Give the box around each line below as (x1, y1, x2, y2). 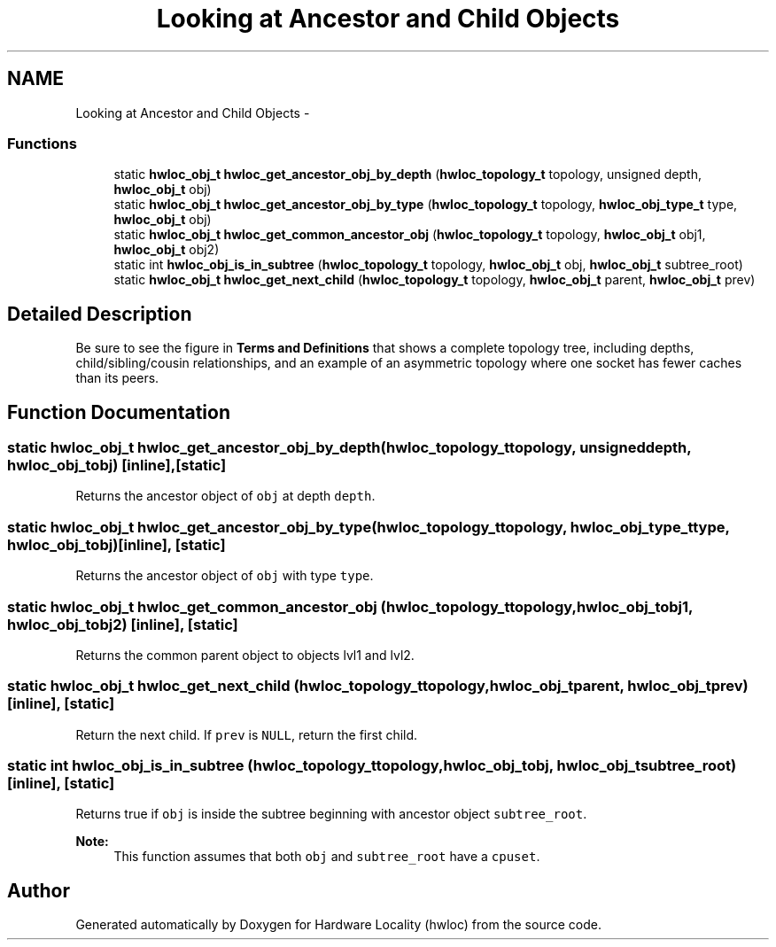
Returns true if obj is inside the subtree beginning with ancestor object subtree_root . (75, 806, 587, 822)
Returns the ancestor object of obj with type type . (75, 568, 374, 584)
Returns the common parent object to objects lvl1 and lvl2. (75, 647, 415, 663)
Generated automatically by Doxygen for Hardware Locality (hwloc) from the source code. (75, 917, 601, 933)
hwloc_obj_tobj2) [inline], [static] (7, 615, 238, 633)
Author (7, 879, 70, 902)
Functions (7, 134, 77, 152)
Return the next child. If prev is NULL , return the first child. (75, 726, 418, 742)
